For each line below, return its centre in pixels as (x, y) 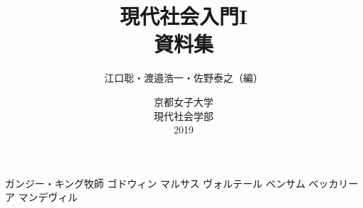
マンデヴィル (48, 197)
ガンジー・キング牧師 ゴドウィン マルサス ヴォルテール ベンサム (155, 183)
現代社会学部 (184, 115)
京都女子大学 (184, 101)
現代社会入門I (184, 16)
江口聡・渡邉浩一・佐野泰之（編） (184, 78)
